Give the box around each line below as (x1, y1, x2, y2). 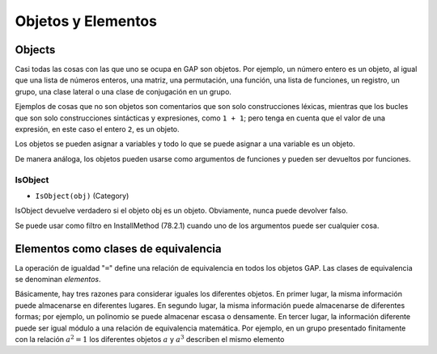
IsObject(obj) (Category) (35, 191, 129, 200)
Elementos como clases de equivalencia (15, 242, 222, 255)
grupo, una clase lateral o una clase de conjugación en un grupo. (15, 86, 232, 96)
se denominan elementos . (15, 275, 101, 284)
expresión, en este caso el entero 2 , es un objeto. (15, 124, 180, 134)
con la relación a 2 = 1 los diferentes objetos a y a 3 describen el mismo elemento (15, 334, 285, 343)
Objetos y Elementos (15, 12, 158, 30)
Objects (15, 43, 56, 57)
